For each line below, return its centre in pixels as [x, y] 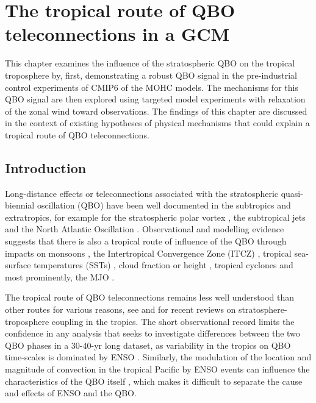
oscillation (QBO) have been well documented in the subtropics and [164, 205]
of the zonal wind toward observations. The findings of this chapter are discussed [156, 111]
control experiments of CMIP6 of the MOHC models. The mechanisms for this [152, 87]
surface [18, 265]
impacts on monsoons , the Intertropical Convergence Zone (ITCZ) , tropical [148, 253]
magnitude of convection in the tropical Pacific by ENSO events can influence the [157, 369]
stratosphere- [263, 309]
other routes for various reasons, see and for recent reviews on [120, 309]
